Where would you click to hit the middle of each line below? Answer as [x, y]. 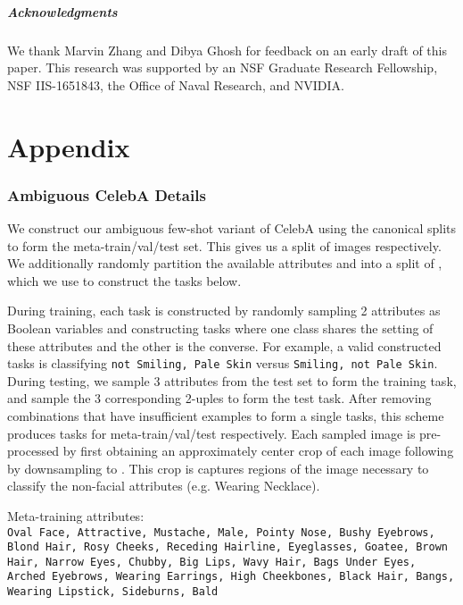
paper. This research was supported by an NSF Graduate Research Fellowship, [223, 67]
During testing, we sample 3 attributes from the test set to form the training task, [232, 380]
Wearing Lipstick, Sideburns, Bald [113, 592]
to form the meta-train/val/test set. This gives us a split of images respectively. [224, 245]
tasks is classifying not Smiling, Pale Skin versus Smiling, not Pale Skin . [223, 363]
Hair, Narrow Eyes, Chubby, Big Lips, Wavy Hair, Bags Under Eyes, [212, 562]
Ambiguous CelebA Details [107, 194]
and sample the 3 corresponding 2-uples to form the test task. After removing [219, 398]
